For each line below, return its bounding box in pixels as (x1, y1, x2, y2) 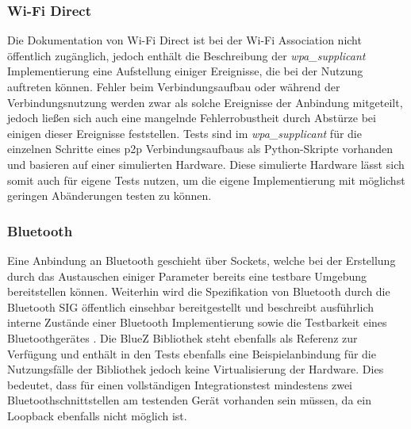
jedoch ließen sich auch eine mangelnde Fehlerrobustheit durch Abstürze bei (7, 109, 376, 126)
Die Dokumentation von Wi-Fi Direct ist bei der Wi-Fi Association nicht (7, 32, 362, 48)
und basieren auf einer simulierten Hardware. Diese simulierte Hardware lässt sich (7, 155, 405, 172)
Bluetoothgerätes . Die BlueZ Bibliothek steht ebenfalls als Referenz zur (7, 329, 358, 346)
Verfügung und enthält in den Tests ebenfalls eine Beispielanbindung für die (7, 345, 376, 362)
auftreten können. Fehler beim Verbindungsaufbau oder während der (7, 79, 340, 94)
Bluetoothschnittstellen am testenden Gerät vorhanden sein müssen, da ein (7, 392, 371, 408)
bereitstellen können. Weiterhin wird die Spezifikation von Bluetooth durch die (7, 283, 390, 300)
